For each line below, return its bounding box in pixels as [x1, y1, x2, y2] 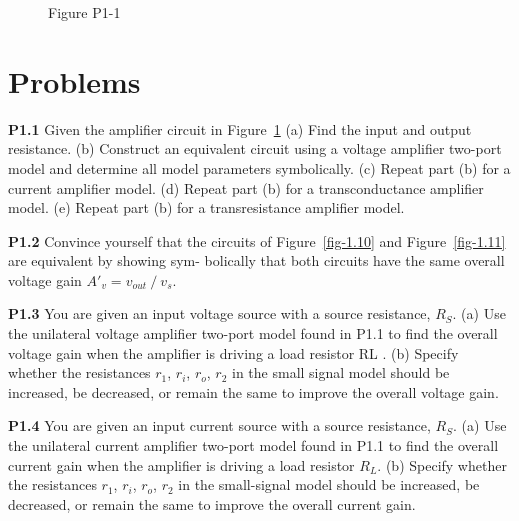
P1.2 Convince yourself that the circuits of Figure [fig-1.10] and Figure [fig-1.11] [8, 230, 506, 251]
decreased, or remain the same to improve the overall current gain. [8, 493, 416, 514]
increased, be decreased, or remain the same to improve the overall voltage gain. [8, 381, 499, 402]
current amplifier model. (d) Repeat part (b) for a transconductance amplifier [8, 177, 484, 198]
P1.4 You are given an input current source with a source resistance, [8, 415, 431, 436]
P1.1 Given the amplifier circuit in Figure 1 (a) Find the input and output [8, 118, 472, 139]
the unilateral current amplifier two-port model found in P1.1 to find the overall [8, 435, 499, 456]
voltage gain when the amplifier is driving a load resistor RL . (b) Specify [8, 342, 459, 363]
